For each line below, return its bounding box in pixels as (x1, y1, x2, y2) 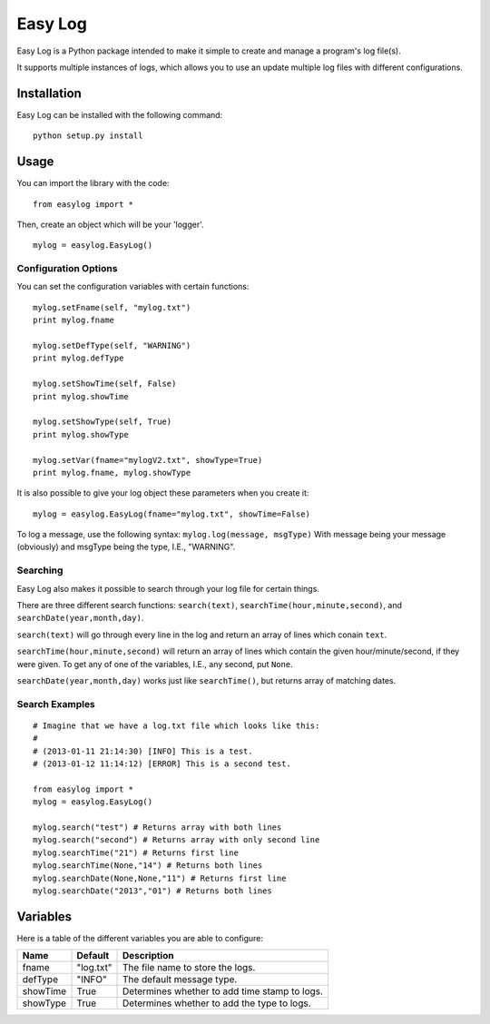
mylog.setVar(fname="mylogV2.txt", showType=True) (33, 455, 263, 465)
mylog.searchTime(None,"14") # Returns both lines (33, 861, 263, 871)
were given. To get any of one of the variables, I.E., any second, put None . (16, 658, 294, 669)
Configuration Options (16, 262, 118, 275)
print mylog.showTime (33, 391, 129, 401)
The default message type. (122, 973, 238, 986)
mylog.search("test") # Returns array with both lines (33, 822, 282, 832)
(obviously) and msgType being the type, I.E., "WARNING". (16, 541, 236, 553)
